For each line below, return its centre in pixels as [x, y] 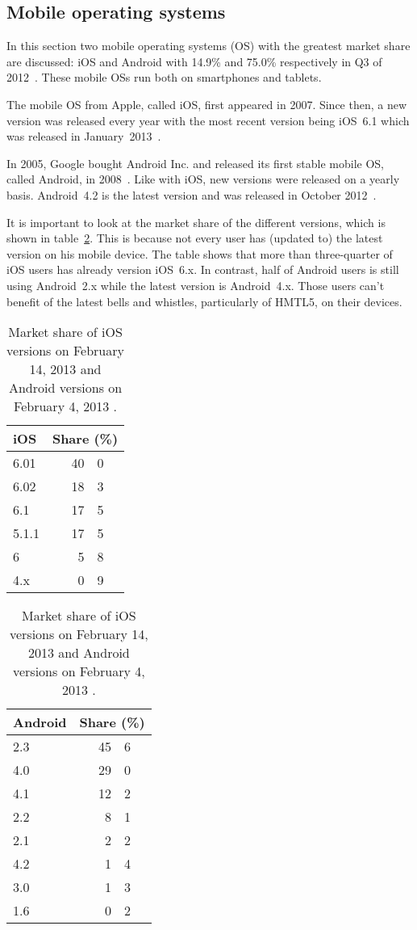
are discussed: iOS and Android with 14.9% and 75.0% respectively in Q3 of [194, 61]
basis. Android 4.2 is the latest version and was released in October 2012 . [192, 194]
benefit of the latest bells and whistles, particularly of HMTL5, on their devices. [204, 301]
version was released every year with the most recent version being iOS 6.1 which [208, 120]
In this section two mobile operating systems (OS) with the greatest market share [208, 46]
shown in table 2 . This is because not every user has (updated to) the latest [195, 238]
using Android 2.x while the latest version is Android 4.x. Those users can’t [196, 285]
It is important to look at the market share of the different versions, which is [196, 222]
